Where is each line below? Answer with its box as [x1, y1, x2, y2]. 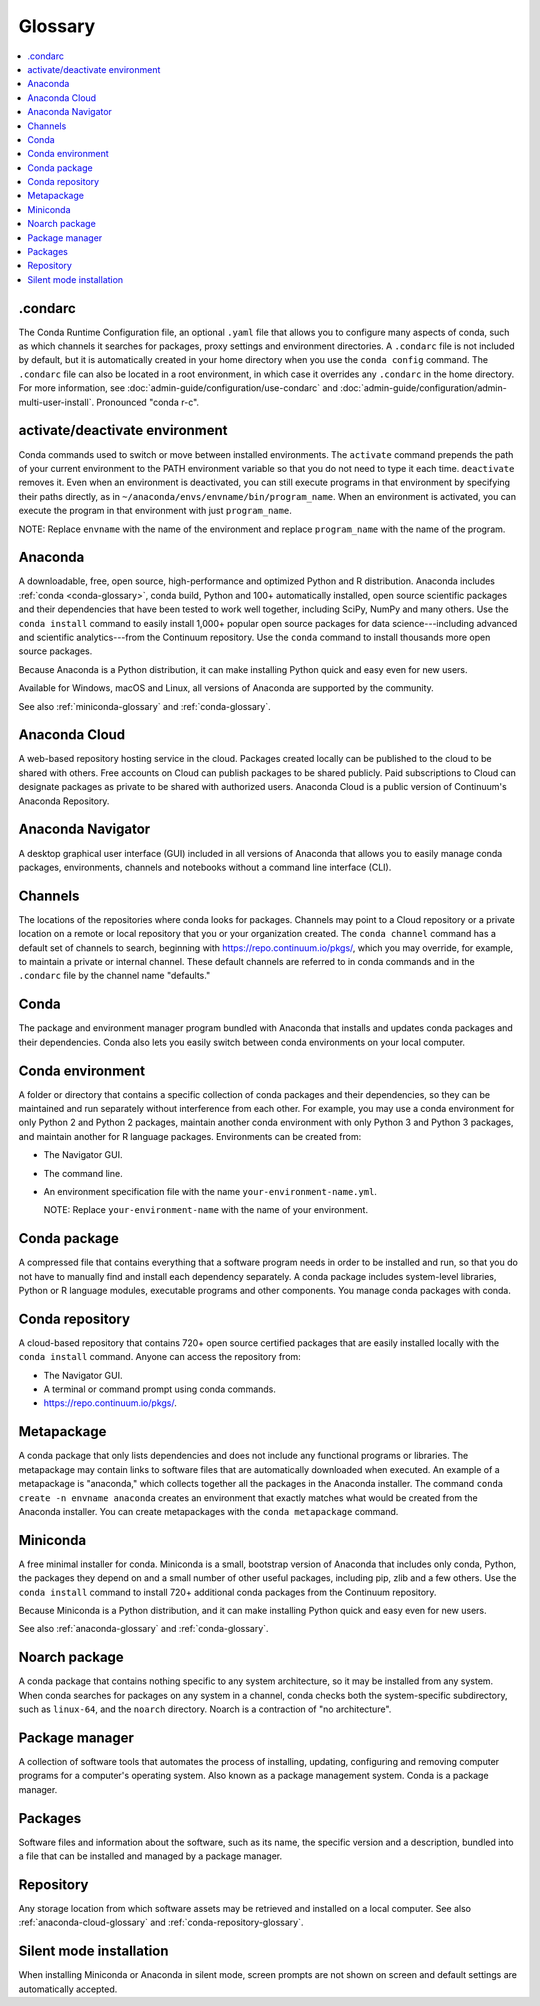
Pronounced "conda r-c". [96, 396, 200, 408]
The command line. [43, 1167, 124, 1179]
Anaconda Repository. [18, 795, 110, 807]
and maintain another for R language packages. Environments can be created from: [18, 1130, 362, 1142]
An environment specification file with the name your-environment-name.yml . [43, 1185, 377, 1197]
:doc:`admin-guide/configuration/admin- [340, 382, 507, 394]
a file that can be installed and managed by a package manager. [18, 1850, 283, 1862]
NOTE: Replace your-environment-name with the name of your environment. [43, 1204, 369, 1216]
